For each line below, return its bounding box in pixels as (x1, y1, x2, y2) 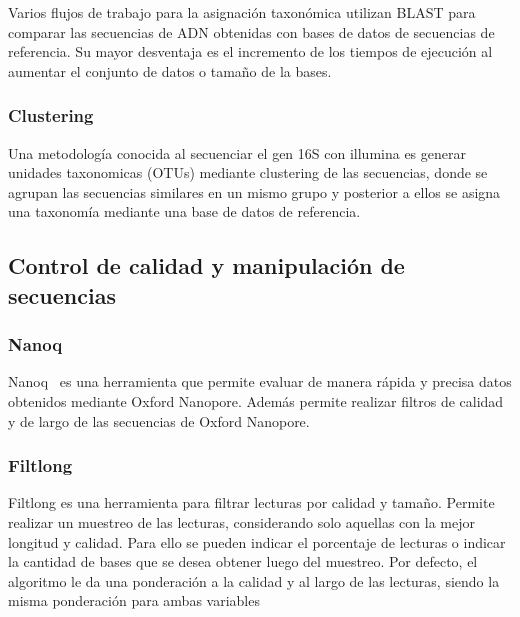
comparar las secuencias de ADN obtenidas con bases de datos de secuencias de (8, 21, 495, 42)
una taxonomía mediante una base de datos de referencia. (8, 201, 361, 222)
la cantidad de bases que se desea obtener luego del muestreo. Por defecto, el (8, 551, 478, 572)
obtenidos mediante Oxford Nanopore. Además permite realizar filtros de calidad (8, 390, 504, 411)
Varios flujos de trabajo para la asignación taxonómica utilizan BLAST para (8, 2, 476, 22)
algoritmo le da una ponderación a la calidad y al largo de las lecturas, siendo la (8, 570, 500, 591)
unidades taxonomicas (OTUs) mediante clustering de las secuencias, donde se (8, 162, 488, 183)
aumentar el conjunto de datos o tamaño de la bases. (8, 60, 332, 81)
